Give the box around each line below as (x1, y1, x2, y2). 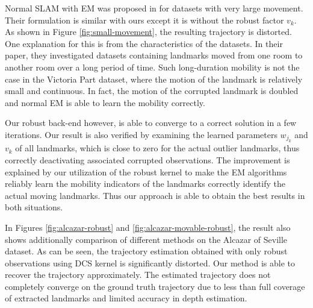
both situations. (5, 201, 63, 213)
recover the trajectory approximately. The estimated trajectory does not (5, 268, 271, 281)
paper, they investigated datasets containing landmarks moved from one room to (5, 49, 303, 61)
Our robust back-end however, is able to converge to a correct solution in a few (5, 116, 297, 129)
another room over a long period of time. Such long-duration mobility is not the (5, 60, 300, 73)
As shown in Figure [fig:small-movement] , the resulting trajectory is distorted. (5, 25, 292, 38)
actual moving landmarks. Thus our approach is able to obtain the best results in (5, 189, 305, 201)
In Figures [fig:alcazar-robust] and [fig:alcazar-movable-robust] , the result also (5, 221, 291, 233)
